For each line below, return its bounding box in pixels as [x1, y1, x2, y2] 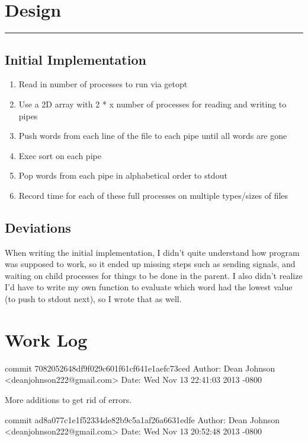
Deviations [5, 218, 71, 236]
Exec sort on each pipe [18, 149, 101, 161]
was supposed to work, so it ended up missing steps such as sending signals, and [5, 258, 296, 270]
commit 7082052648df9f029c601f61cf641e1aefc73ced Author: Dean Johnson [5, 361, 275, 374]
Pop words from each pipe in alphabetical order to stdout [18, 169, 227, 182]
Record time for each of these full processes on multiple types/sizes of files [18, 189, 288, 201]
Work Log [5, 327, 88, 351]
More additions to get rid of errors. [5, 393, 132, 405]
